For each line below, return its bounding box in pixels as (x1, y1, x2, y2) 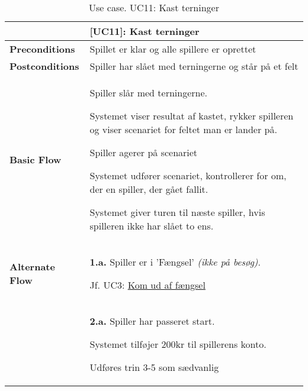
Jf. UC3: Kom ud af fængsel (89, 278, 206, 292)
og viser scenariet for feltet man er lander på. (89, 122, 277, 136)
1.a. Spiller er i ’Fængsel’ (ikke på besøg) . (89, 255, 261, 269)
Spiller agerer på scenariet (89, 146, 198, 159)
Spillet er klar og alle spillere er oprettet (89, 42, 256, 56)
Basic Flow (9, 152, 62, 166)
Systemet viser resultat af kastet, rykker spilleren (89, 109, 294, 122)
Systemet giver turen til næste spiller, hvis (89, 205, 265, 219)
